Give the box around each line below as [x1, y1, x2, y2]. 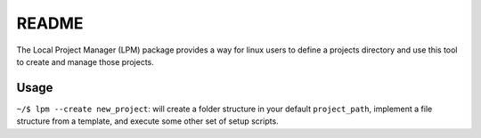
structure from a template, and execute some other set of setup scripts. [16, 116, 280, 126]
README [16, 13, 84, 33]
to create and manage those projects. [16, 56, 155, 67]
